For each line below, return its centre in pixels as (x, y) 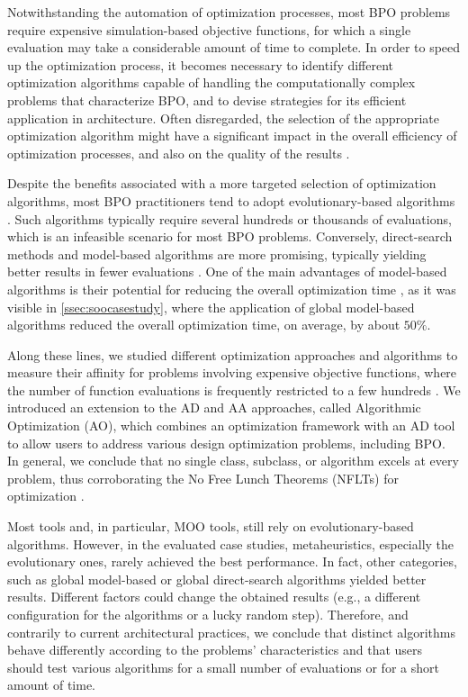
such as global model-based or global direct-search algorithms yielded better (217, 579)
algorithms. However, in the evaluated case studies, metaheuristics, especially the (231, 543)
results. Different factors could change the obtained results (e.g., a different (214, 597)
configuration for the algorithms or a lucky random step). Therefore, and (208, 614)
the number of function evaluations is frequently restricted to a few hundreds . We (234, 389)
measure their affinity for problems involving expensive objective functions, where (232, 372)
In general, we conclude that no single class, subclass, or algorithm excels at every (233, 461)
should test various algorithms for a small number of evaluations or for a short (223, 667)
